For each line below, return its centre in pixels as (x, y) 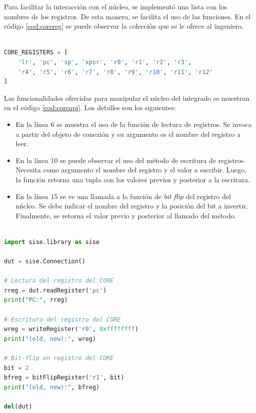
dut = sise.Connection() (45, 262)
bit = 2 (17, 368)
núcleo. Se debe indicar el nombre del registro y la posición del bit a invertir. (132, 206)
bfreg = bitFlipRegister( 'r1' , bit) (64, 378)
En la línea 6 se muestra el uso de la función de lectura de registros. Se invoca (134, 124)
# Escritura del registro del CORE (63, 319)
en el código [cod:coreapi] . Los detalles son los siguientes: (90, 107)
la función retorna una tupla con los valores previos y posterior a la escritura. (133, 179)
